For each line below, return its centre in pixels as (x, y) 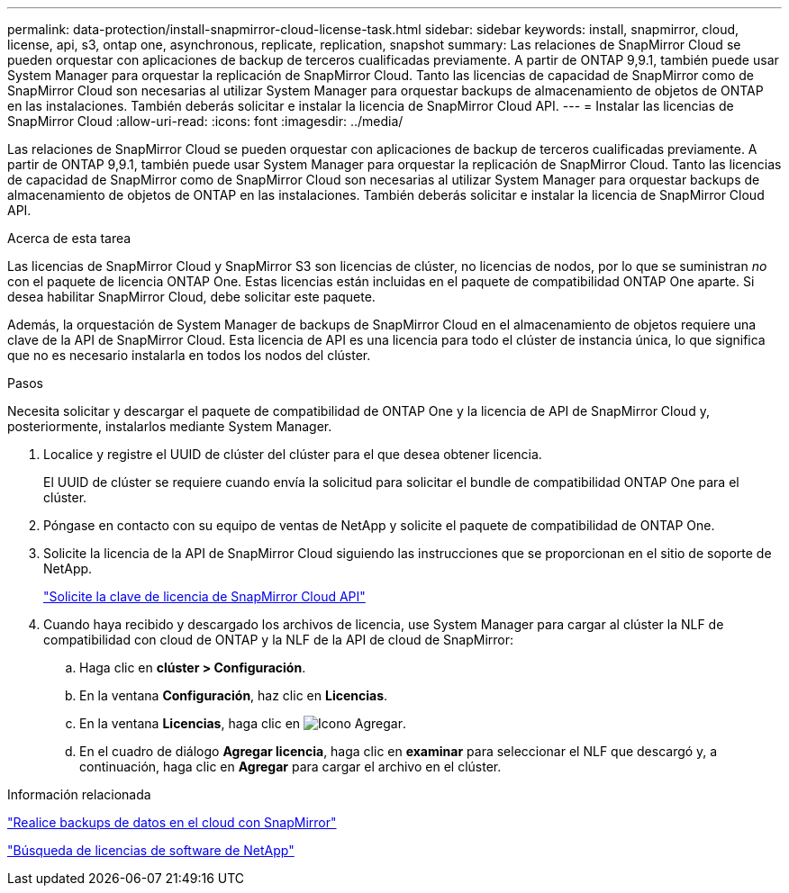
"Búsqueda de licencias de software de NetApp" (151, 850)
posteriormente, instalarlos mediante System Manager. (170, 426)
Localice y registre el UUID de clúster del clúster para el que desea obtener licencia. (293, 454)
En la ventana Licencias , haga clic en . (243, 723)
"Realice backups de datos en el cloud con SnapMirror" (172, 822)
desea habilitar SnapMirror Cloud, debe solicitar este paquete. (191, 297)
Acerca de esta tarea (69, 238)
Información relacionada (79, 794)
